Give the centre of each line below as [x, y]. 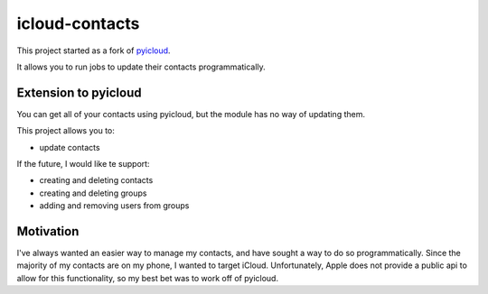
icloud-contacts [78, 23]
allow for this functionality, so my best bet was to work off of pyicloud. [148, 278]
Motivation [48, 231]
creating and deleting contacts [96, 180]
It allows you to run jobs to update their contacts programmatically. [141, 67]
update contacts [70, 147]
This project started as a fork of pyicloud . [94, 51]
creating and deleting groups [93, 193]
